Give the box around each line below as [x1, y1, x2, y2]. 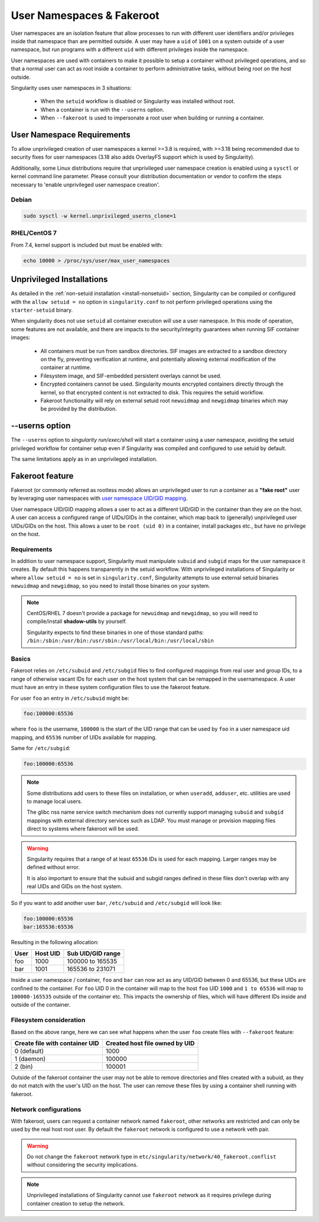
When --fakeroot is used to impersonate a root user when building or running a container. [40, 114, 265, 121]
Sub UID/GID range [67, 949, 121, 958]
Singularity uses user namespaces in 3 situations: [11, 84, 132, 91]
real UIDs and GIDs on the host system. [27, 883, 123, 890]
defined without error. [27, 864, 80, 871]
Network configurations [11, 1105, 82, 1113]
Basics [11, 654, 31, 662]
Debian [11, 196, 32, 204]
